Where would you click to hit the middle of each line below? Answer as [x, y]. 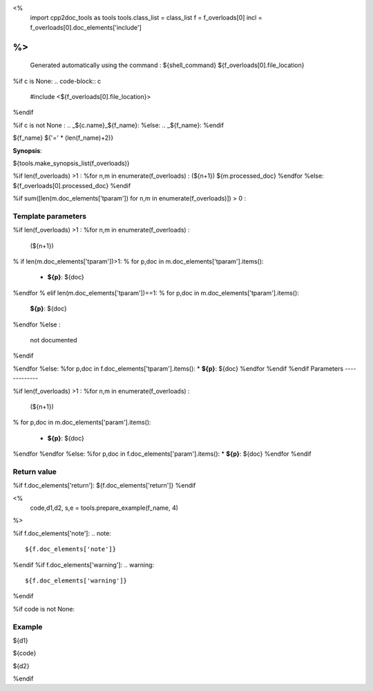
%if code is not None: [44, 609]
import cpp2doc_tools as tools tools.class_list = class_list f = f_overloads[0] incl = [146, 18]
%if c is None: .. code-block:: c [57, 81]
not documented [54, 340]
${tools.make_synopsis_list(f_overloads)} [71, 163]
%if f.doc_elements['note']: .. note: [62, 533]
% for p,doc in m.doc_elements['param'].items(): [82, 423]
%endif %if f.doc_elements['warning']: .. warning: [84, 564]
